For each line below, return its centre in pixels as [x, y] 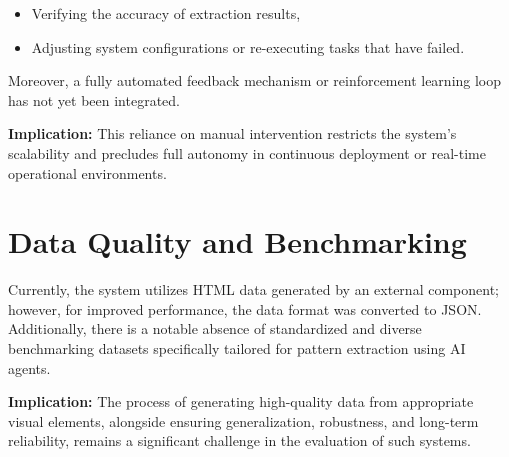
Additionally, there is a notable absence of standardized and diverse [215, 328]
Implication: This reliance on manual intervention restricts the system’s [232, 133]
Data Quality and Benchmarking [237, 241]
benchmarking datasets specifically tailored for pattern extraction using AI [237, 348]
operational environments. [87, 172]
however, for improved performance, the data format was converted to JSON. [245, 308]
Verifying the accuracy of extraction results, [166, 13]
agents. [29, 367]
